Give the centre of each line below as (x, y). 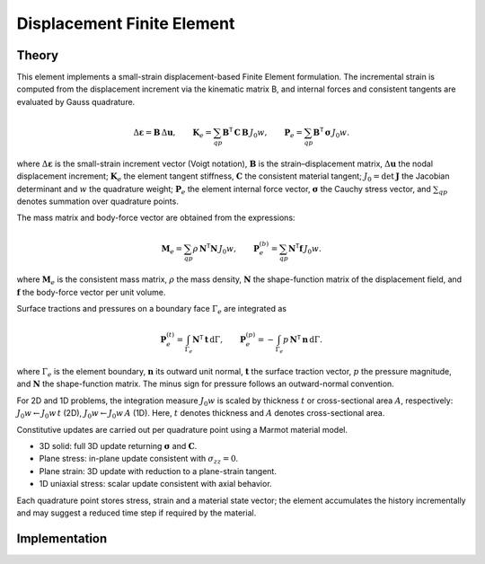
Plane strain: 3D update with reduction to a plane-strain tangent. (158, 471)
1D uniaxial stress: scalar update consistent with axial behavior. (156, 484)
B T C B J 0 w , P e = (262, 132)
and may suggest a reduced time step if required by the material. (137, 513)
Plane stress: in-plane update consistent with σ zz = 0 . (139, 460)
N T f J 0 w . (305, 249)
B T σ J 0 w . (331, 132)
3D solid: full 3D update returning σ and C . (118, 446)
